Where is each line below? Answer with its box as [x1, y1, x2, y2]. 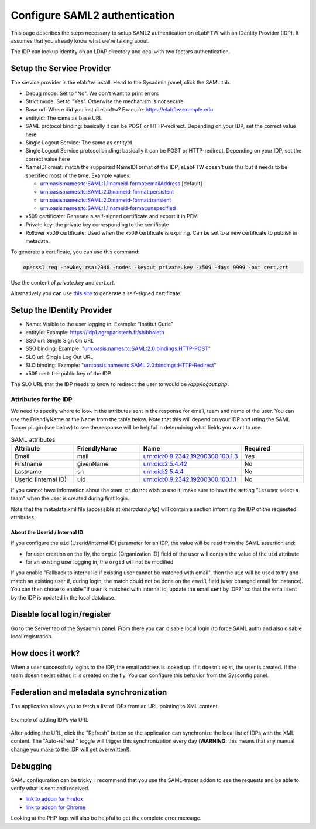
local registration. [11, 632, 53, 639]
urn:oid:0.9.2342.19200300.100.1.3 [143, 452, 238, 460]
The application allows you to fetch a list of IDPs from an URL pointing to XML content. [11, 703, 219, 710]
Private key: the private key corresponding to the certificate [25, 221, 169, 228]
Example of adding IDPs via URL [11, 716, 89, 723]
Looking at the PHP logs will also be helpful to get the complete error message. [11, 814, 202, 821]
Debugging [11, 761, 53, 771]
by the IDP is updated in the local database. [11, 594, 116, 601]
